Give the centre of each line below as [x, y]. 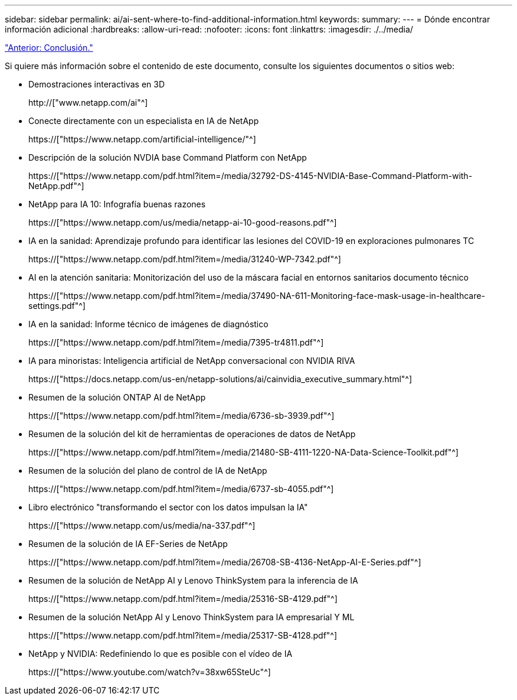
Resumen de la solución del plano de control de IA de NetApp [148, 471]
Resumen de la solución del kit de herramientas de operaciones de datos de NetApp [192, 434]
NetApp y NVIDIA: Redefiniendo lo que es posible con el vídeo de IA [161, 654]
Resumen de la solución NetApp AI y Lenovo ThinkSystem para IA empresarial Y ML [192, 617]
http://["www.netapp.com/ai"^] [88, 102]
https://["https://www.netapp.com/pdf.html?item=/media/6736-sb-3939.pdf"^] [181, 416]
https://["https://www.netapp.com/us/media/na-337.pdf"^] [142, 525]
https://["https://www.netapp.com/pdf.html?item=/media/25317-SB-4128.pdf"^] [183, 635]
